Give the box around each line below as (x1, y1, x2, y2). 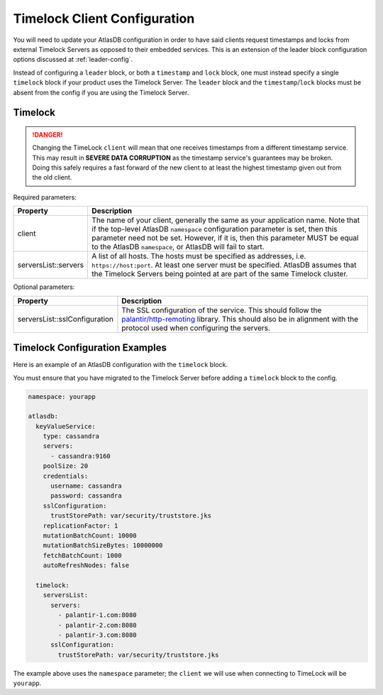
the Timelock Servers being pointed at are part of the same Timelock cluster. (91, 269, 348, 279)
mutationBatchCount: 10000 (43, 532, 138, 540)
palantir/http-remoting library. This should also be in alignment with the (121, 314, 359, 324)
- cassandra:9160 (50, 452, 111, 460)
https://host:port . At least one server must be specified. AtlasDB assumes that (91, 260, 357, 270)
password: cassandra (50, 492, 122, 500)
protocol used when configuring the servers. (121, 323, 271, 333)
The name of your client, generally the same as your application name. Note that (91, 215, 360, 225)
